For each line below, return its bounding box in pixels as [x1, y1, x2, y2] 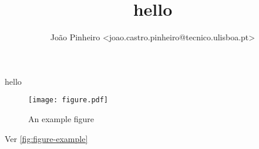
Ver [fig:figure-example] [5, 132, 88, 144]
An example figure [28, 112, 95, 124]
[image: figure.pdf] [28, 96, 109, 105]
